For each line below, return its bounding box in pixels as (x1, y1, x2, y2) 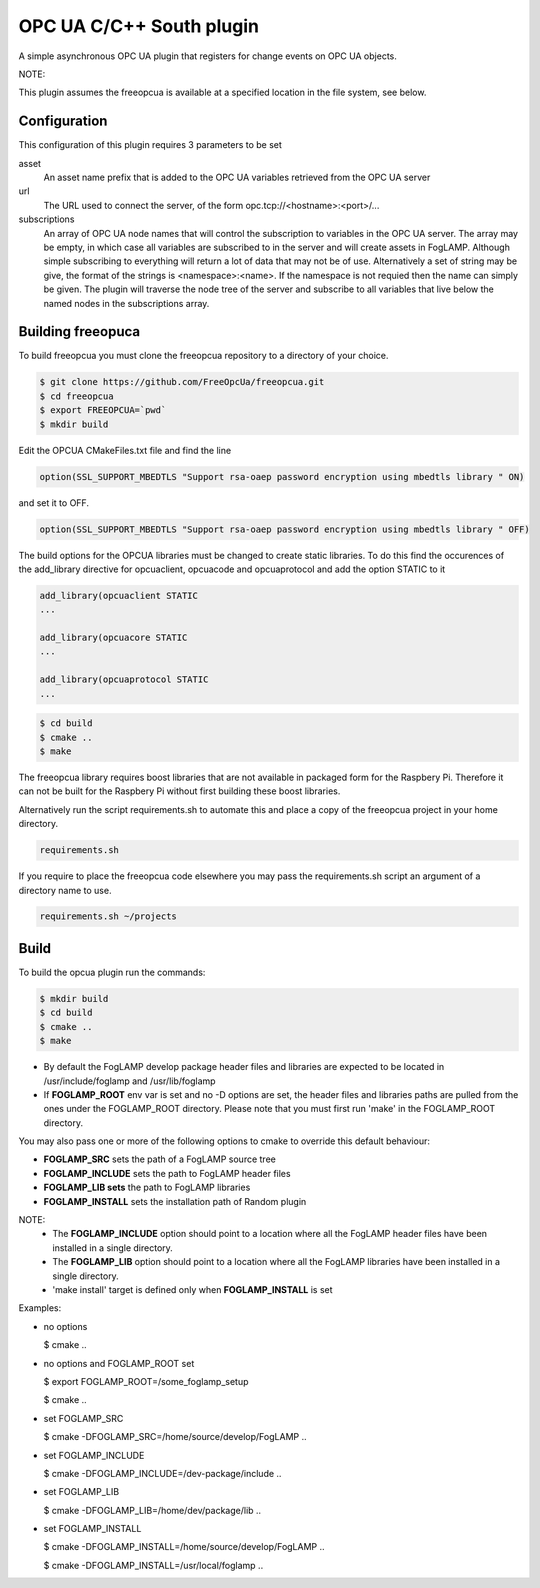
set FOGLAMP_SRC (43, 1412, 124, 1424)
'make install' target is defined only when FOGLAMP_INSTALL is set (52, 1283, 334, 1295)
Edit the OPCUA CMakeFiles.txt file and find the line (18, 444, 232, 456)
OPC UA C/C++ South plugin (18, 15, 260, 37)
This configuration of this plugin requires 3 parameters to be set (18, 139, 282, 151)
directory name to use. (18, 884, 112, 896)
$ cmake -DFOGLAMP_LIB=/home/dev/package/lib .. (43, 1504, 262, 1516)
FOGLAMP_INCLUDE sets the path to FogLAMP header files (43, 1167, 291, 1179)
